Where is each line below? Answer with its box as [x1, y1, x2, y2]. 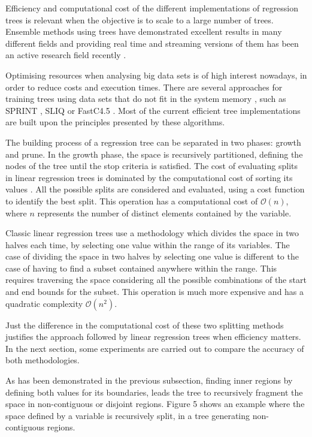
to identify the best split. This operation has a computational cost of [5, 194, 258, 207]
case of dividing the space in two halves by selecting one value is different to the [5, 250, 299, 263]
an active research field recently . [5, 49, 126, 61]
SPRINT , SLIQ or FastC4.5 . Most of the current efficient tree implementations [5, 104, 301, 116]
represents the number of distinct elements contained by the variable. [37, 206, 292, 219]
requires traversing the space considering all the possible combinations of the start [5, 273, 307, 286]
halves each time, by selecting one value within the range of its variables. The [5, 238, 290, 251]
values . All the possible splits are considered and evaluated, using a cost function [5, 183, 305, 195]
